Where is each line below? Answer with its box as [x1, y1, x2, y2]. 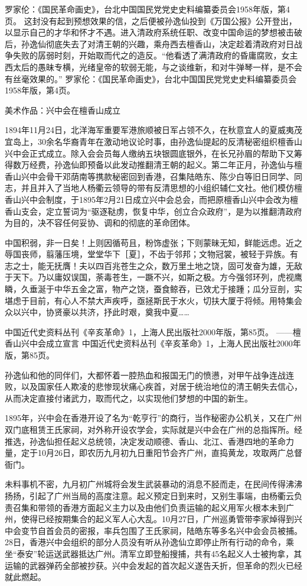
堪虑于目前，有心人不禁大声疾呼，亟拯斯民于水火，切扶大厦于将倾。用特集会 [5, 294, 302, 306]
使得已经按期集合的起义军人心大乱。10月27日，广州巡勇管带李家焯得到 [21, 513, 294, 525]
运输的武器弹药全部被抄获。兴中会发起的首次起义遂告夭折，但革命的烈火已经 [5, 559, 302, 571]
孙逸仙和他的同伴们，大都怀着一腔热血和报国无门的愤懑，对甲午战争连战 [5, 368, 286, 381]
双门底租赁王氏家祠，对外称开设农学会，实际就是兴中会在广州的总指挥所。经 [5, 423, 302, 435]
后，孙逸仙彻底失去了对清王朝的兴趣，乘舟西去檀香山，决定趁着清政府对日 [5, 37, 294, 50]
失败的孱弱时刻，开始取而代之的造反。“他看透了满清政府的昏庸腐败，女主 [12, 49, 298, 61]
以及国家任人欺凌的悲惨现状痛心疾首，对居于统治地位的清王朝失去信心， [21, 380, 302, 393]
